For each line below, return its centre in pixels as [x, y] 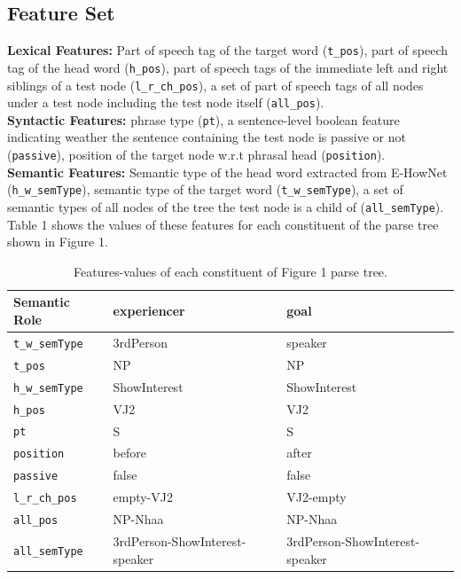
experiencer [149, 311]
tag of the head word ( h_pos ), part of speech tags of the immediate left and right [228, 67]
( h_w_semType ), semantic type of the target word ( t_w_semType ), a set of [205, 189]
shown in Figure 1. [58, 242]
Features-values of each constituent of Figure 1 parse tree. [230, 271]
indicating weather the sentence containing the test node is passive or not [207, 137]
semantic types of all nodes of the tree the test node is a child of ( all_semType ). [226, 206]
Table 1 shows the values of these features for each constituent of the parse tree [223, 224]
